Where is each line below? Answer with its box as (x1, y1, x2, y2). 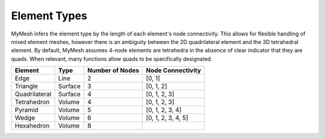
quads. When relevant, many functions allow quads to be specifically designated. (11, 55, 213, 63)
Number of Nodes (87, 66, 140, 75)
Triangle (14, 82, 39, 90)
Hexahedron (14, 122, 50, 130)
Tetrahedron (14, 98, 50, 107)
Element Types (11, 9, 87, 22)
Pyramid (14, 106, 39, 114)
